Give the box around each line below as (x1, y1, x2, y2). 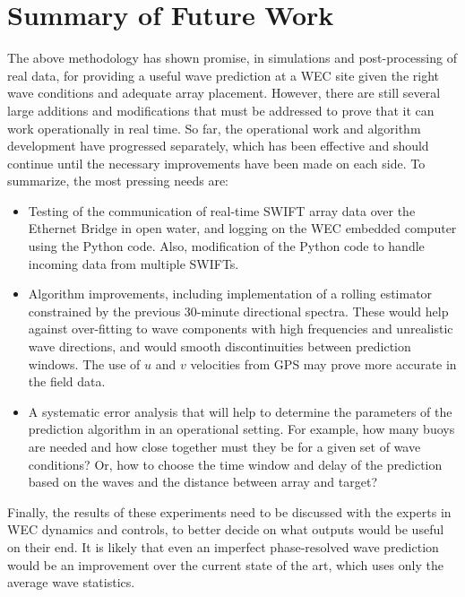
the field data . (28, 372, 106, 391)
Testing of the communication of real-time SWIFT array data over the (28, 201, 416, 220)
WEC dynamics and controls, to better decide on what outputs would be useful (7, 520, 444, 539)
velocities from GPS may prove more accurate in (190, 354, 457, 373)
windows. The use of (28, 354, 141, 373)
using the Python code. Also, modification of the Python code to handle (28, 237, 425, 255)
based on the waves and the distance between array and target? (28, 472, 377, 491)
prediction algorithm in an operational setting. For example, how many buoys (28, 420, 455, 438)
